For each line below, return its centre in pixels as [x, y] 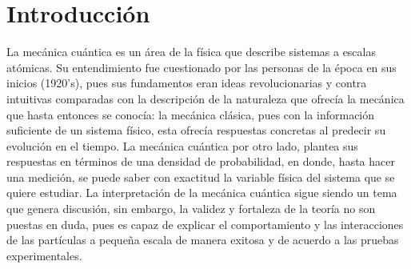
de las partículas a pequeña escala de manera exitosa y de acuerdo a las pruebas [203, 240]
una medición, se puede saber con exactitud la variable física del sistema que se [201, 177]
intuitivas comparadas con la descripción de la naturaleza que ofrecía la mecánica [205, 98]
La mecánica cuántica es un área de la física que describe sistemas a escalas [191, 52]
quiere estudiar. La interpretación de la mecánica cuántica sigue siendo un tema [202, 193]
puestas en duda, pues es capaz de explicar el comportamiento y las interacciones [205, 224]
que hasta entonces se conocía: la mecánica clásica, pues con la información [191, 114]
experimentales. [44, 255]
